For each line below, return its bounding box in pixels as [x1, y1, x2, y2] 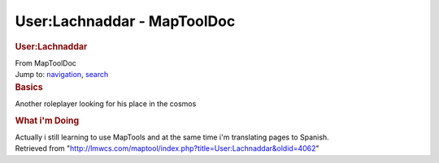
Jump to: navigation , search [15, 70, 109, 79]
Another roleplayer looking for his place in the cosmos [15, 98, 197, 109]
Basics [15, 81, 44, 92]
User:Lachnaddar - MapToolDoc [15, 12, 236, 30]
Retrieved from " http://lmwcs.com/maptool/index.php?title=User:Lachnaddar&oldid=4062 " [15, 144, 319, 153]
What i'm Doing [15, 114, 80, 126]
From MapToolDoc [15, 58, 77, 68]
